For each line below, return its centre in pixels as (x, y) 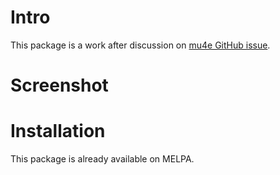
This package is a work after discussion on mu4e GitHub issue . (140, 45)
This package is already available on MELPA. (102, 159)
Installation (58, 131)
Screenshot (59, 85)
